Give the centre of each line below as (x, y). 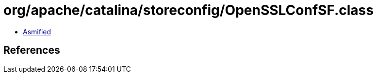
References (32, 50)
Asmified (37, 31)
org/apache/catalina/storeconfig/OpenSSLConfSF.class (188, 10)
